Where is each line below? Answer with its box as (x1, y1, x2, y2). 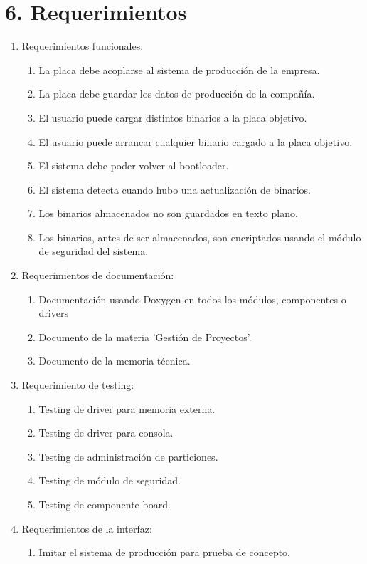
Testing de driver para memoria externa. (38, 401, 216, 416)
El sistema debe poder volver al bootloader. (38, 158, 229, 173)
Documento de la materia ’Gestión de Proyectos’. (38, 329, 252, 344)
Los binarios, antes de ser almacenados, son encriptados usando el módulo (38, 229, 361, 244)
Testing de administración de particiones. (38, 449, 218, 464)
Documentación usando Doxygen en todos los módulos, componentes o (38, 291, 346, 306)
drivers (38, 305, 68, 320)
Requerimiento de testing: (21, 377, 134, 392)
